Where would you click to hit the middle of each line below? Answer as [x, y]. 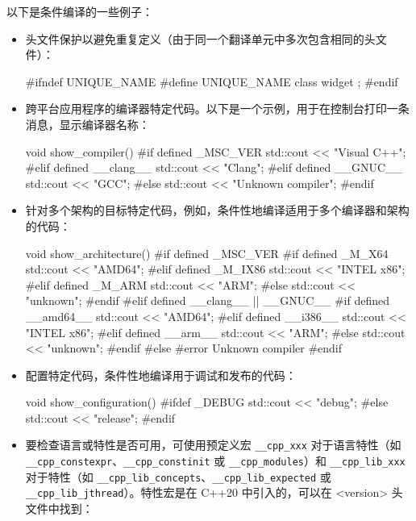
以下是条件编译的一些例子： [80, 11]
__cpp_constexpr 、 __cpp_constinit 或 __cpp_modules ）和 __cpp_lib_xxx [215, 461]
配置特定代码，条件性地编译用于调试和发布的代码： [161, 375]
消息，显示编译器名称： [87, 124]
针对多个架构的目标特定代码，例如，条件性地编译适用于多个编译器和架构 [217, 210]
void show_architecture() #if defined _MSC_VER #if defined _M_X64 [207, 253]
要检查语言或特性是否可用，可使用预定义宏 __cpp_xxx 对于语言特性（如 [213, 445]
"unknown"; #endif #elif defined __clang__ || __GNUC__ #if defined [208, 300]
